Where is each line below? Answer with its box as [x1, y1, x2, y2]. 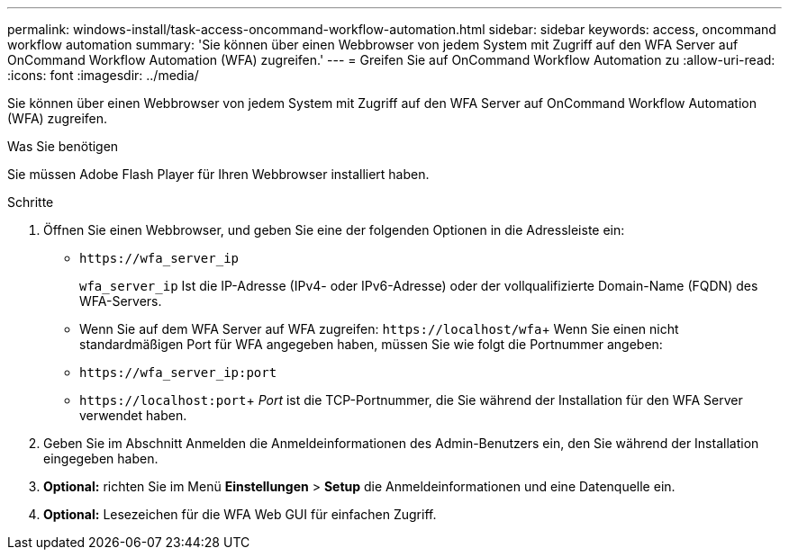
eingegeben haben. [43, 451, 159, 466]
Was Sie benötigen [7, 139, 119, 154]
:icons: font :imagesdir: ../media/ [7, 67, 199, 83]
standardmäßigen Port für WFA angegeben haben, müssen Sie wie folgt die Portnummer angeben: [79, 337, 663, 352]
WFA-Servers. [79, 293, 162, 309]
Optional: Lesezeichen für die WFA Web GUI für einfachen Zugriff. [43, 507, 437, 522]
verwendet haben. [79, 408, 187, 423]
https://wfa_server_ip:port [79, 365, 277, 380]
